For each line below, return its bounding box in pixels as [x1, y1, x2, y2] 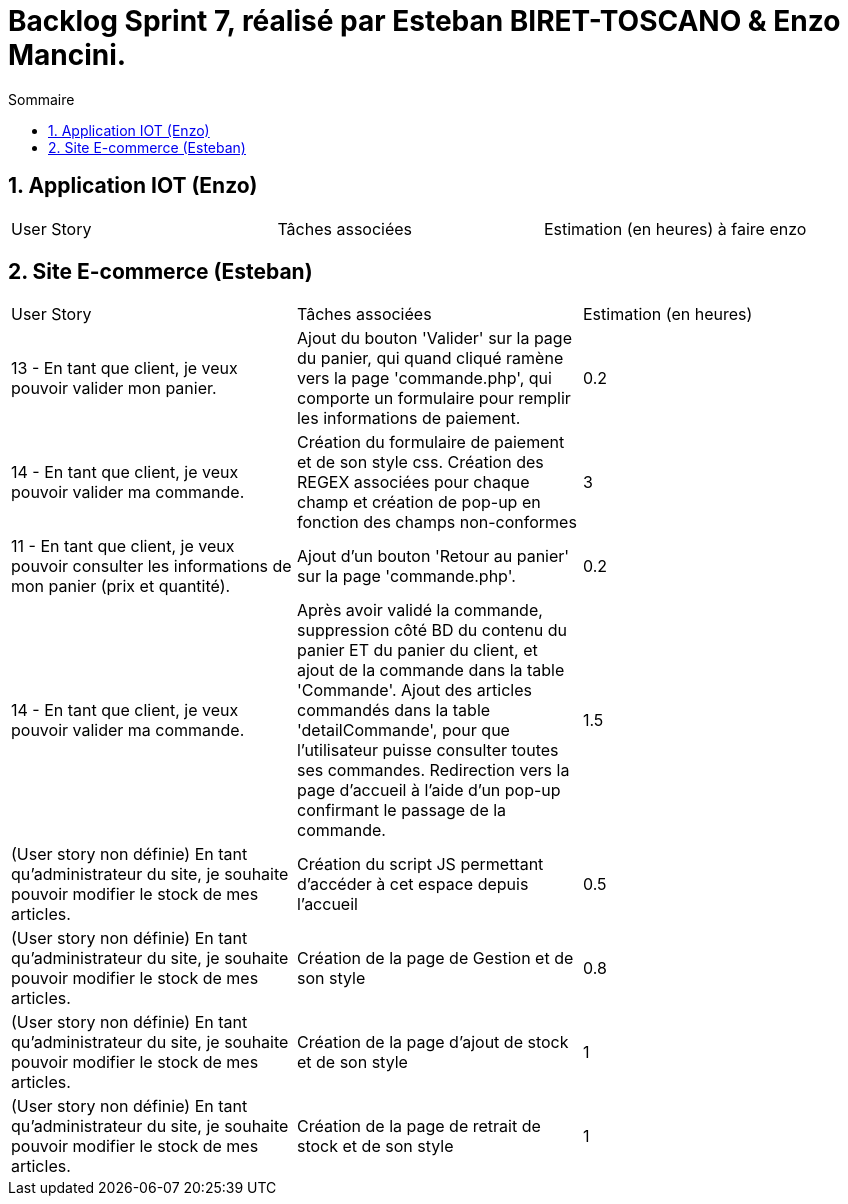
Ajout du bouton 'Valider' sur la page [296, 328, 572, 349]
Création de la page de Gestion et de [296, 948, 574, 969]
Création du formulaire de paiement [296, 432, 565, 453]
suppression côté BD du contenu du [296, 620, 568, 641]
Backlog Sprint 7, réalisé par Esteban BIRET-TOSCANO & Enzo [8, 4, 841, 38]
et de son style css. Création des [296, 452, 544, 473]
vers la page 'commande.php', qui [296, 368, 552, 389]
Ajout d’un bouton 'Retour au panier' [296, 546, 570, 567]
